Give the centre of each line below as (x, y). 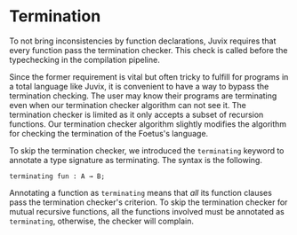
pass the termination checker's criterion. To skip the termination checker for (148, 202)
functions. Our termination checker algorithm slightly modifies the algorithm (148, 124)
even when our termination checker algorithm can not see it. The (128, 105)
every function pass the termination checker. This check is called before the (148, 50)
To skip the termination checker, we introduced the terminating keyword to (147, 150)
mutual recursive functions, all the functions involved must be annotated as (147, 211)
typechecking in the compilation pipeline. (84, 59)
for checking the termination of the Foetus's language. (109, 133)
